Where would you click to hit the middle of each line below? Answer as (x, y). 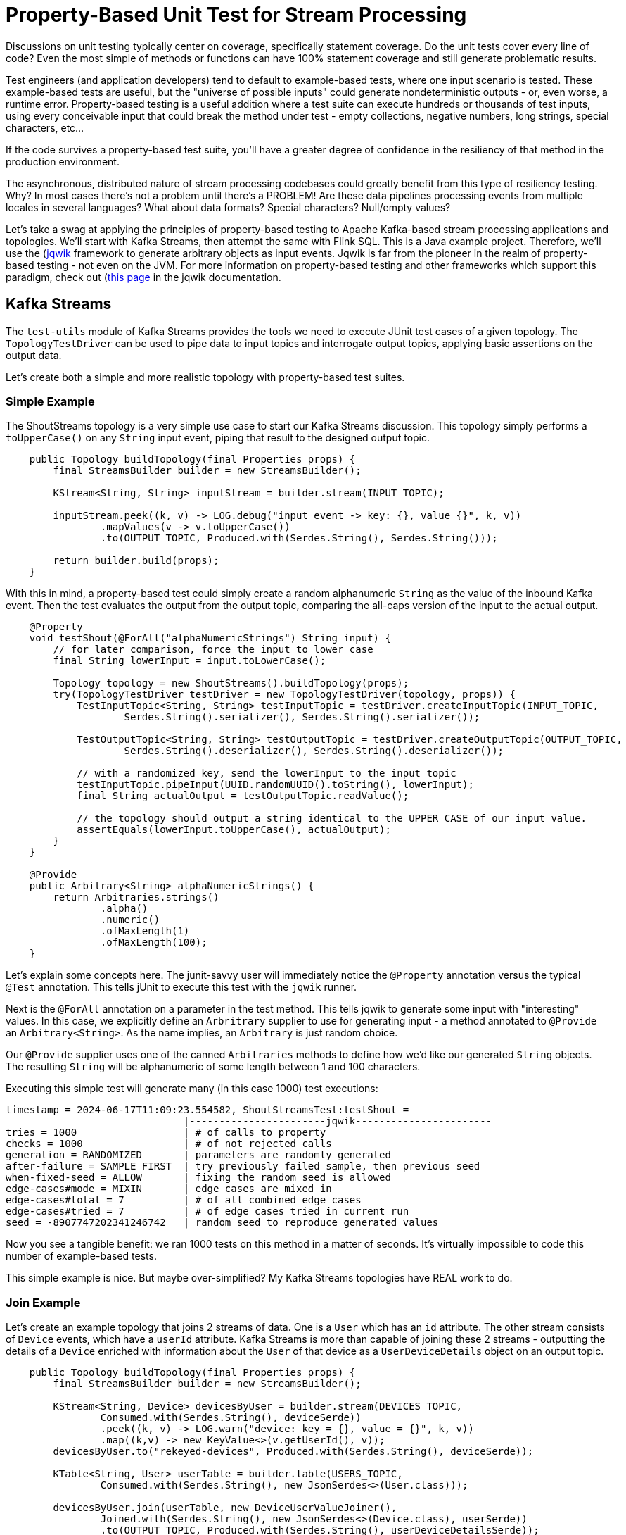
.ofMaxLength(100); (154, 942)
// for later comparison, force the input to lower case (213, 650)
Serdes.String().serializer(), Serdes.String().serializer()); (302, 717)
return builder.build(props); (136, 561)
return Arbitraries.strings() (136, 897)
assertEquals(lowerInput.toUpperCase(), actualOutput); (234, 830)
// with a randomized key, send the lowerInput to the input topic (267, 773)
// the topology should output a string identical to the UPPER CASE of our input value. (332, 819)
